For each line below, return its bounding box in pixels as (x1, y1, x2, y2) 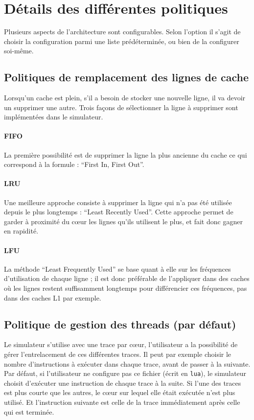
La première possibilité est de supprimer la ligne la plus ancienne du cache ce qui (4, 149, 247, 160)
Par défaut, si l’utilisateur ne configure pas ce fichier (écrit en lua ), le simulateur (4, 368, 247, 378)
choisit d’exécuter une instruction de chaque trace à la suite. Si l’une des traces (4, 377, 241, 388)
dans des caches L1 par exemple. (4, 292, 101, 303)
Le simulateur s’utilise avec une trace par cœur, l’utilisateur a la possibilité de (4, 339, 238, 350)
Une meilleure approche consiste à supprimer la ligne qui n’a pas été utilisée (4, 197, 232, 207)
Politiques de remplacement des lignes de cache (4, 70, 249, 85)
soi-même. (4, 46, 34, 56)
